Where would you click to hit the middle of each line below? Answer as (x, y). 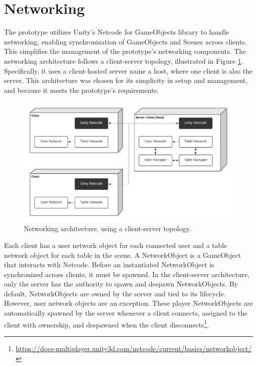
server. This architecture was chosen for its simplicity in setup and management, (126, 80)
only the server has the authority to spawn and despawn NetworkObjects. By (121, 284)
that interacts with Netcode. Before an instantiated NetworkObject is (109, 264)
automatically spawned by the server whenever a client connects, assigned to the (126, 313)
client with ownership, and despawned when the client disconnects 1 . (107, 324)
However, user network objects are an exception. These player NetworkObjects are (128, 303)
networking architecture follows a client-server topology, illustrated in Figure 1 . (124, 61)
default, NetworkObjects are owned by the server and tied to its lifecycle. (115, 293)
